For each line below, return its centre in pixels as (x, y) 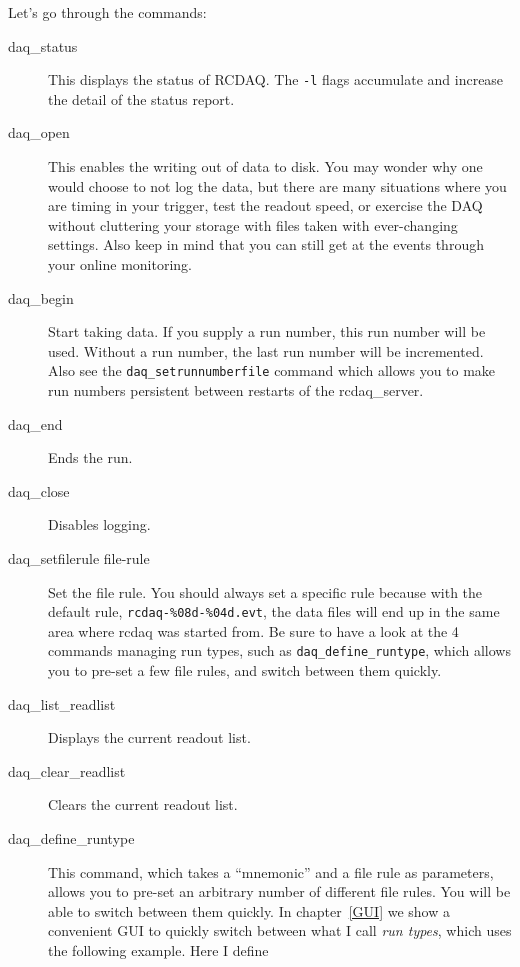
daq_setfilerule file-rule (79, 558)
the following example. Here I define (158, 950)
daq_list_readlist (62, 703)
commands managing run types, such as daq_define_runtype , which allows (279, 650)
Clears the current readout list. (143, 804)
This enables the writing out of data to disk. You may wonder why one (265, 166)
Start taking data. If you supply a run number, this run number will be (267, 331)
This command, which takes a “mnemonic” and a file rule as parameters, (271, 871)
